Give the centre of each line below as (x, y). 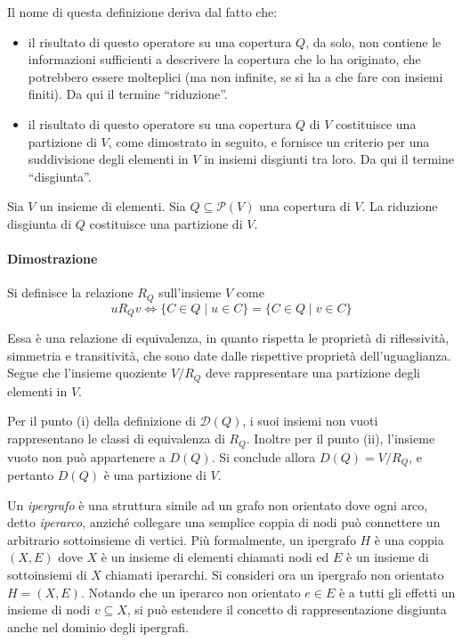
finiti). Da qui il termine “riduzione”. (128, 94)
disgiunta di (40, 223)
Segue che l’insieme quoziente (87, 373)
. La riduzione (400, 206)
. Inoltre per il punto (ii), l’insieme (340, 439)
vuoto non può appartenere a (86, 456)
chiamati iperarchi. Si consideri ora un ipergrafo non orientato (275, 574)
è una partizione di (155, 474)
